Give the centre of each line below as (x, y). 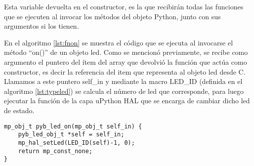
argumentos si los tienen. (42, 26)
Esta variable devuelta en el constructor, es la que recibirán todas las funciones (124, 6)
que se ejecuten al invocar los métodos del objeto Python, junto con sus (112, 16)
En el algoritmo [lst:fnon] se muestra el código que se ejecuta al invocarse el (119, 42)
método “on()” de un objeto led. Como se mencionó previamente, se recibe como (126, 52)
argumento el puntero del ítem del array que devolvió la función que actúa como (126, 62)
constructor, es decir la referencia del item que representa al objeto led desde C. (125, 71)
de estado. (19, 110)
